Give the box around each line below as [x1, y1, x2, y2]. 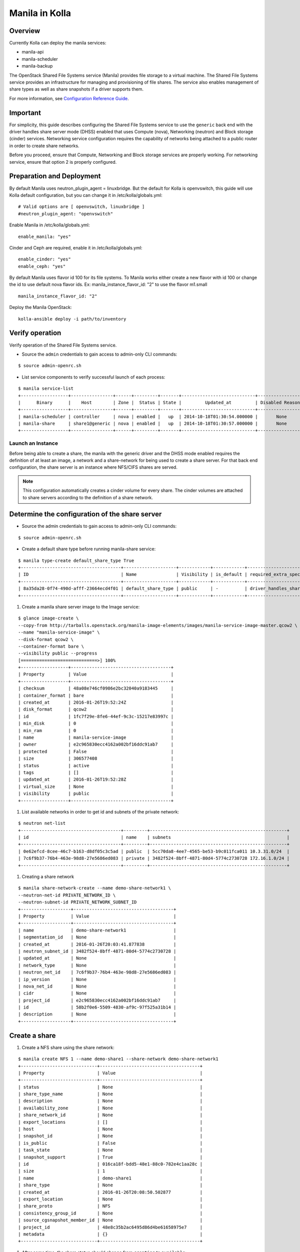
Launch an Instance [9, 440, 58, 447]
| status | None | [18, 1084, 203, 1090]
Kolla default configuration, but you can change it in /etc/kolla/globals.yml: [9, 192, 162, 198]
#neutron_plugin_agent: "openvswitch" [18, 211, 113, 216]
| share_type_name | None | [18, 1091, 203, 1097]
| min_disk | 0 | [18, 721, 174, 726]
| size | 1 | [18, 1168, 203, 1174]
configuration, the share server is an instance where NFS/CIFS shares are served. [9, 464, 177, 470]
